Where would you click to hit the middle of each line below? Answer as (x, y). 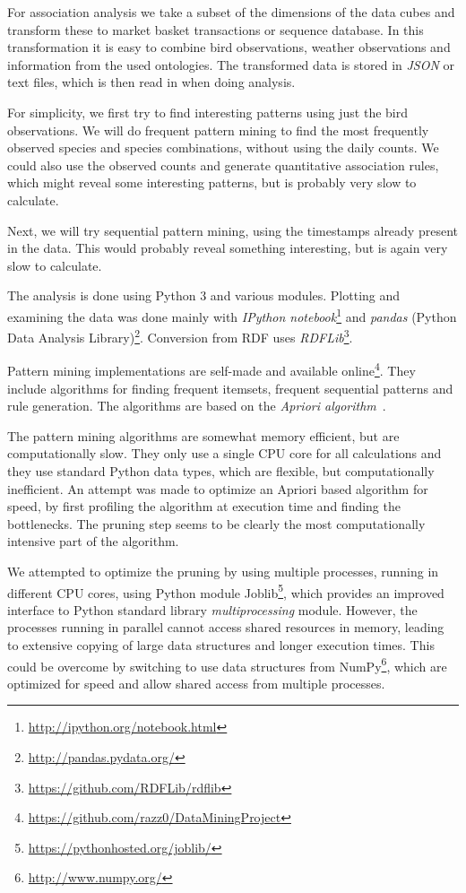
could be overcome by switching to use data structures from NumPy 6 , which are (227, 664)
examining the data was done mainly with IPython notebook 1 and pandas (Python (232, 315)
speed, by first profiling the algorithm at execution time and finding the (204, 506)
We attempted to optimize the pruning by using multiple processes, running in (223, 571)
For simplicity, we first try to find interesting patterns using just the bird (207, 112)
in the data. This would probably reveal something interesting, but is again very (228, 248)
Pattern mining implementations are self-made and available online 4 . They (211, 369)
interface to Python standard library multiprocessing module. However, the (212, 609)
